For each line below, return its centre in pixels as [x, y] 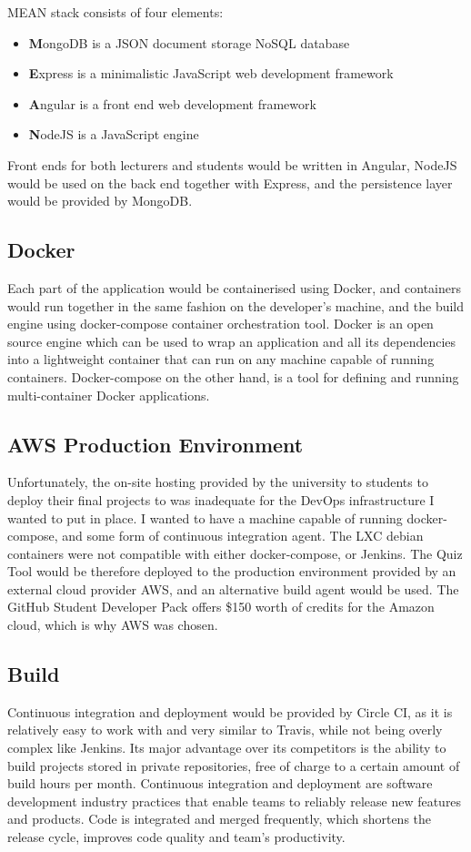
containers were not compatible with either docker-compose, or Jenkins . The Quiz [235, 553]
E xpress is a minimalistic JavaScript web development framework [211, 73]
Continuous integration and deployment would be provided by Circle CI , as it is [230, 711]
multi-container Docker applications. [109, 395]
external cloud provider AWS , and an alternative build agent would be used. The [233, 588]
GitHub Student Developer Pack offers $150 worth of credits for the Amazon [221, 607]
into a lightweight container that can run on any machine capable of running [221, 359]
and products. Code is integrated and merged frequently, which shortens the [220, 819]
